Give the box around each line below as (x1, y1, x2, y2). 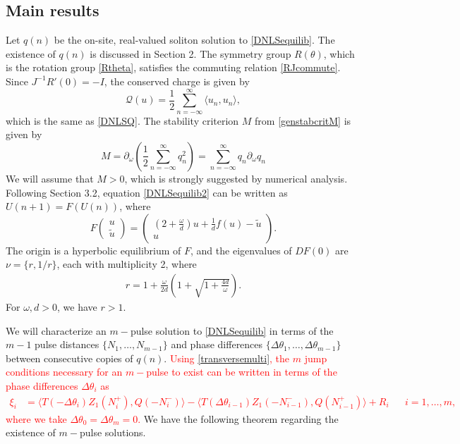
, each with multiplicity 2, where (56, 257, 197, 271)
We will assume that (6, 171, 94, 185)
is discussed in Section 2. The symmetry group (90, 46, 291, 61)
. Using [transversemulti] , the (164, 350, 290, 365)
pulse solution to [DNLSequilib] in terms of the (130, 323, 334, 338)
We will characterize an (6, 323, 107, 338)
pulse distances (35, 337, 99, 352)
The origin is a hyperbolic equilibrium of (6, 242, 181, 257)
